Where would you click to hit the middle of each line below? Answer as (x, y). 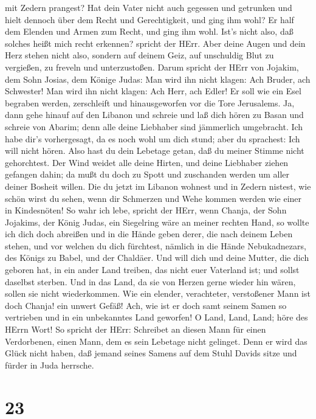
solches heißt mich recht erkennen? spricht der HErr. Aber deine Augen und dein (155, 43)
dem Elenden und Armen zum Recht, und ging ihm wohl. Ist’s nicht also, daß (149, 31)
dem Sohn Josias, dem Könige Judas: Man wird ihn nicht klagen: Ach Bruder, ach (158, 79)
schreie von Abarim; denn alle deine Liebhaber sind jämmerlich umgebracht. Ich (154, 126)
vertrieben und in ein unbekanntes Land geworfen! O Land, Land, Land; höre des (156, 317)
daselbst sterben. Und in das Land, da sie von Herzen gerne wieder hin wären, (150, 281)
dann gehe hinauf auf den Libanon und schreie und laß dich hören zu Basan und (154, 115)
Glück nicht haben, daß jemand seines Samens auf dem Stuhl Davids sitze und (151, 353)
